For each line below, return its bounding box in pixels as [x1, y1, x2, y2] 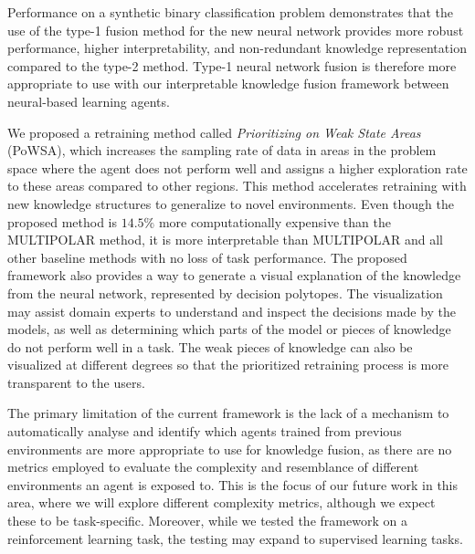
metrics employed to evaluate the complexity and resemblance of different [7, 457, 419, 476]
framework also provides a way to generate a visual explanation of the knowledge [7, 266, 461, 285]
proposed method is [7, 212, 117, 231]
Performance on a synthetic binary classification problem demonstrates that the [7, 3, 454, 21]
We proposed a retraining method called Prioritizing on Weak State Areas [7, 122, 421, 141]
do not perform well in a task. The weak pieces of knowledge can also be [7, 337, 413, 356]
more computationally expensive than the [158, 212, 391, 231]
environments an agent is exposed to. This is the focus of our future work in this [7, 475, 459, 494]
